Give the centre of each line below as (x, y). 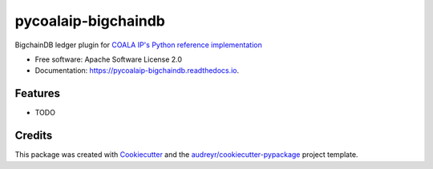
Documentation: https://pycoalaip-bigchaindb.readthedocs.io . (137, 70)
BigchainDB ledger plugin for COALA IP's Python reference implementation (138, 45)
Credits (34, 136)
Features (37, 93)
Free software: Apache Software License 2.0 (109, 59)
